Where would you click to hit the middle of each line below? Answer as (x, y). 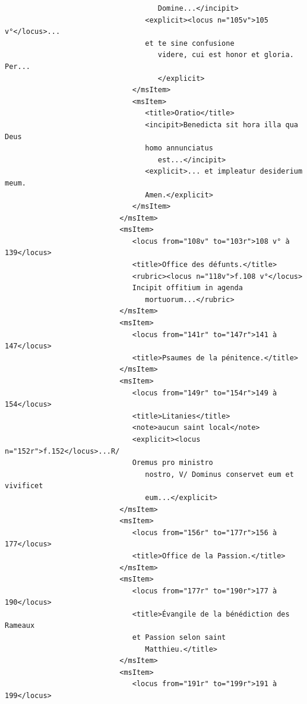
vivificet (24, 486)
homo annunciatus (179, 148)
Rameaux (20, 626)
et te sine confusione (190, 43)
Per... (18, 66)
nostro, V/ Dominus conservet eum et (219, 474)
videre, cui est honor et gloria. (226, 55)
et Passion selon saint (179, 638)
